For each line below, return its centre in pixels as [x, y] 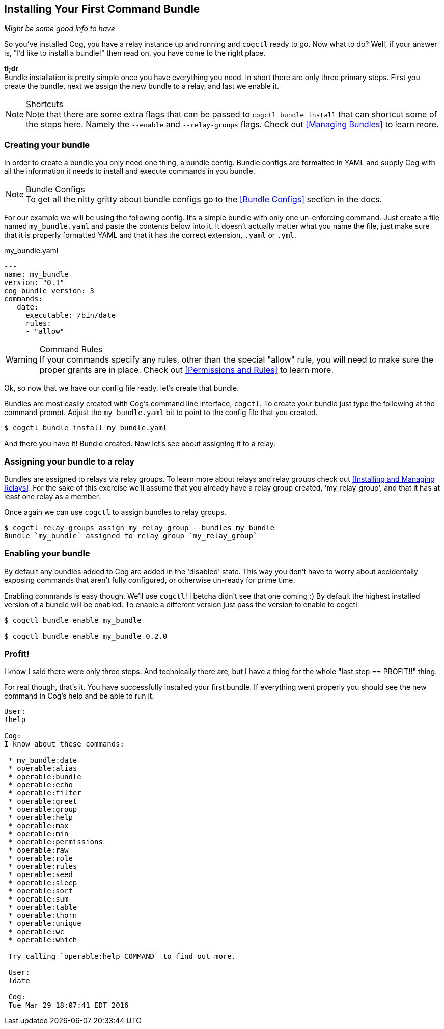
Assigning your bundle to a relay [70, 461]
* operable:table [43, 907]
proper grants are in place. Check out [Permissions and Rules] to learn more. [186, 370]
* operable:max [38, 826]
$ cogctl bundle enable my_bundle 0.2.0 [86, 636]
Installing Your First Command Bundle [102, 9]
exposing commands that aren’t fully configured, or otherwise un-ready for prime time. [150, 580]
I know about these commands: [64, 744]
